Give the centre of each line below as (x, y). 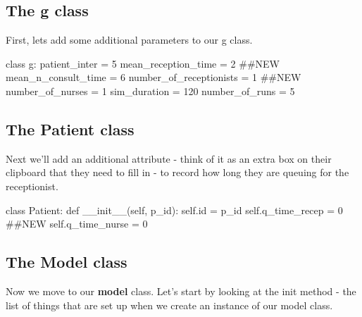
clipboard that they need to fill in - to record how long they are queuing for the (177, 172)
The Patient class (70, 129)
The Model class (67, 262)
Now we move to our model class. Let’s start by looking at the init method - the (181, 291)
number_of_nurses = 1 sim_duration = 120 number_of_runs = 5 (150, 91)
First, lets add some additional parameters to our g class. (129, 40)
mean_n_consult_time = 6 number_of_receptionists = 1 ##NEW (154, 77)
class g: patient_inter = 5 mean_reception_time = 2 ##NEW (143, 63)
